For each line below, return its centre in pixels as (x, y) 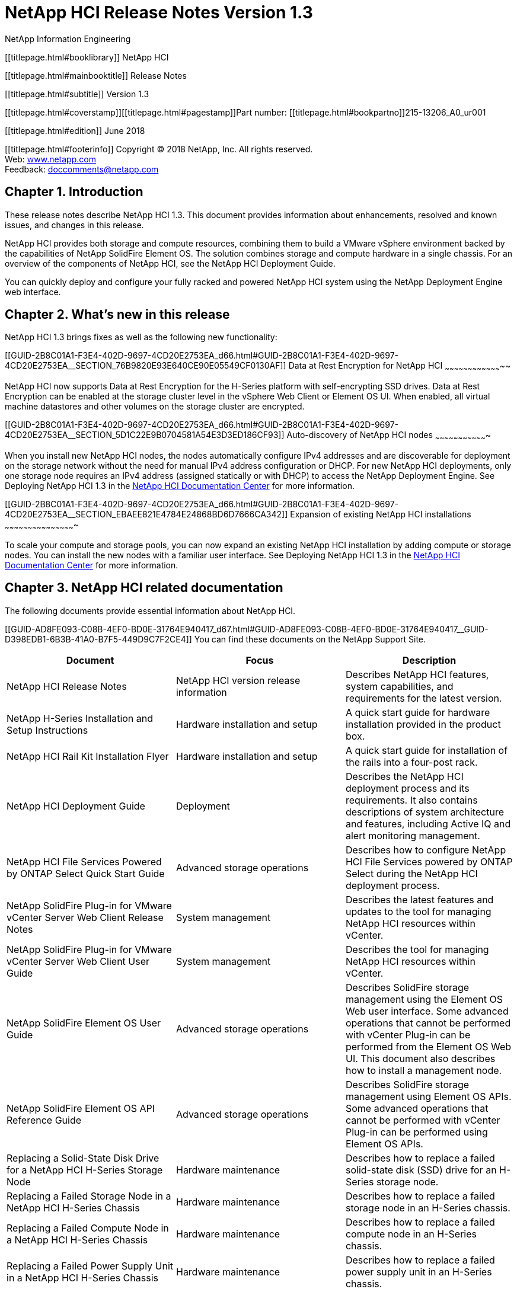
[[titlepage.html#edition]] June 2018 (75, 130)
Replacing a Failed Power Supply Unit (90, 1266)
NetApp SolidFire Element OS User (84, 1023)
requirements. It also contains (411, 800)
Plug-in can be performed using (417, 1132)
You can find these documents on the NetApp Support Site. (310, 639)
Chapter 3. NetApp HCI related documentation (144, 588)
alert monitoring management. (413, 835)
